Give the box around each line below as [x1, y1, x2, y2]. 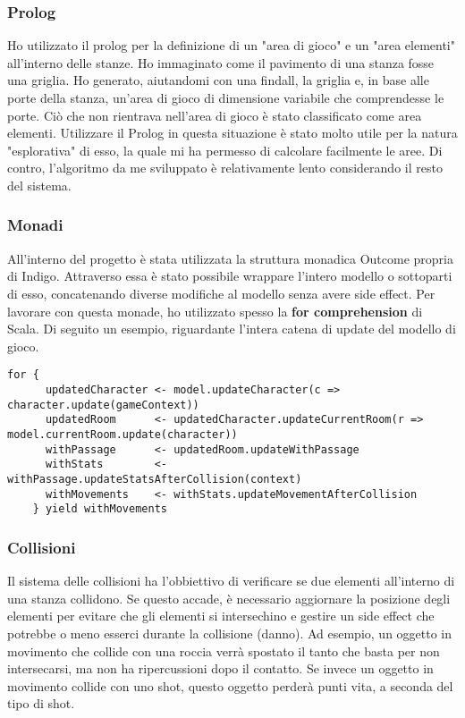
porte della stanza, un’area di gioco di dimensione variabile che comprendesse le [7, 89, 444, 106]
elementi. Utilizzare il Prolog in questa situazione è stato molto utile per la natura [7, 123, 458, 142]
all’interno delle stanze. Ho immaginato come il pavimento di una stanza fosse [7, 53, 435, 72]
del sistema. [7, 175, 72, 194]
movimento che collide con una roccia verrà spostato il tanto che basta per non [7, 641, 440, 660]
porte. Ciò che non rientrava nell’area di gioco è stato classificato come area [7, 106, 422, 124]
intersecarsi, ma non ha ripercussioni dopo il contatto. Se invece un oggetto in [7, 659, 434, 678]
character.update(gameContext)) [7, 398, 199, 411]
